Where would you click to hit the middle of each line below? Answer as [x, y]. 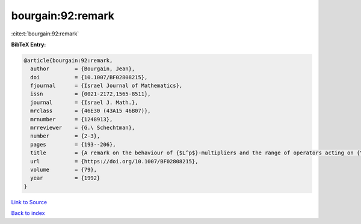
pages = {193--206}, [73, 144]
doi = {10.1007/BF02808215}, [89, 77]
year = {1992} [65, 178]
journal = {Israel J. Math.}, [84, 102]
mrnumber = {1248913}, [72, 119]
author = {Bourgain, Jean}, [83, 69]
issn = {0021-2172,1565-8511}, [91, 94]
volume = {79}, [64, 170]
